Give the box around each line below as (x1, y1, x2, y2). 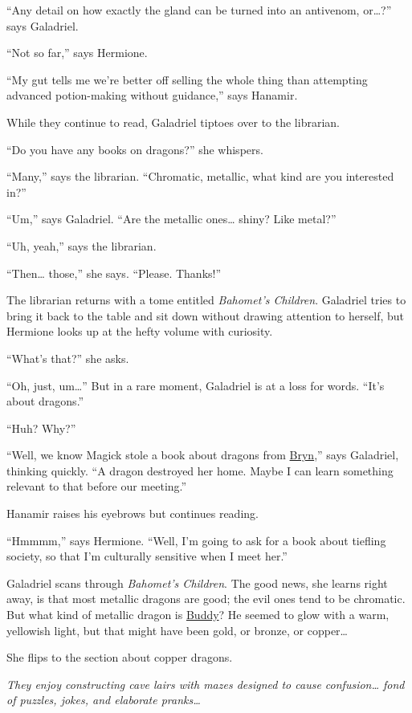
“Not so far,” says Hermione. (6, 44, 148, 61)
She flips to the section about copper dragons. (6, 649, 233, 666)
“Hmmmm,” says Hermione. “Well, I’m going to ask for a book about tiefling (6, 532, 386, 548)
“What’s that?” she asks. (6, 349, 129, 366)
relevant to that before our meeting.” (6, 478, 187, 495)
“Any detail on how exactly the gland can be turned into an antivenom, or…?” (6, 2, 392, 18)
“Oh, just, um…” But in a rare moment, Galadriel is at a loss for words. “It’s (6, 377, 385, 393)
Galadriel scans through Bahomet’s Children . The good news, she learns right (6, 574, 388, 591)
